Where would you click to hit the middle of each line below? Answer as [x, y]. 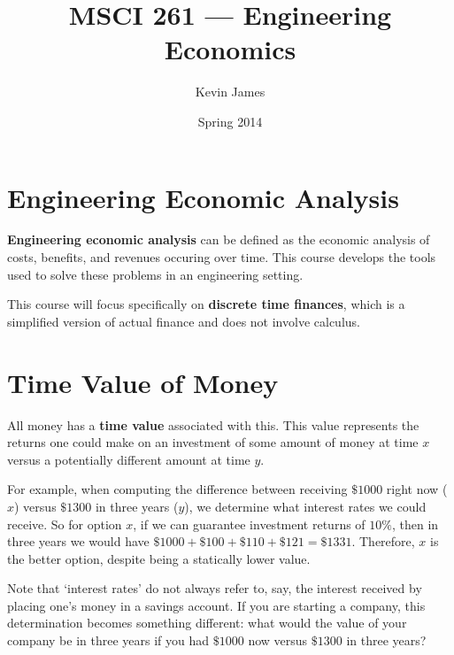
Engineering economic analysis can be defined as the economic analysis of [219, 239]
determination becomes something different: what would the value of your [207, 623]
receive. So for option [65, 524]
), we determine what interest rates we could [305, 506]
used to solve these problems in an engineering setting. [155, 274]
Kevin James [230, 92]
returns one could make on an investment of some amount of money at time [213, 442]
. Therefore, [383, 541]
